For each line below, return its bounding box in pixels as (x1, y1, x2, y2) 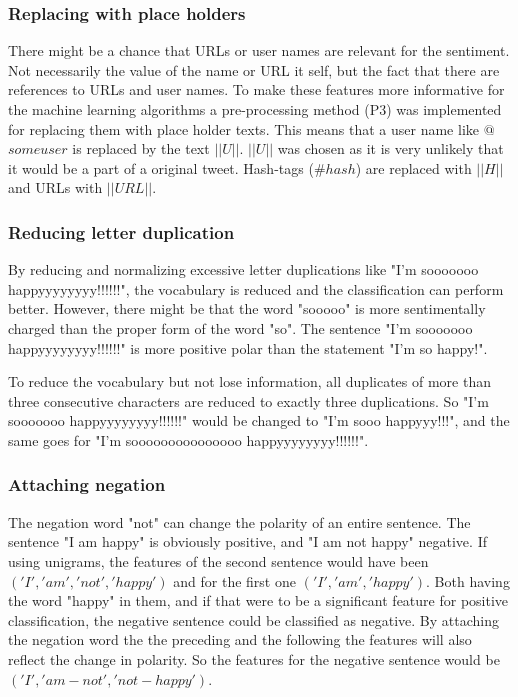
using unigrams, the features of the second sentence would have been (8, 550, 429, 571)
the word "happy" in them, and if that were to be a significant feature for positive (8, 590, 509, 611)
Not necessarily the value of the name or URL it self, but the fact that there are (8, 59, 500, 80)
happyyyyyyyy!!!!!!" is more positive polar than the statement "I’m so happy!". (8, 337, 488, 358)
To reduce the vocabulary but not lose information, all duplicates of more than (8, 371, 491, 392)
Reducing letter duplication (8, 219, 235, 244)
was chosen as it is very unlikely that (277, 138, 504, 159)
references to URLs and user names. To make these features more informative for (8, 79, 505, 100)
